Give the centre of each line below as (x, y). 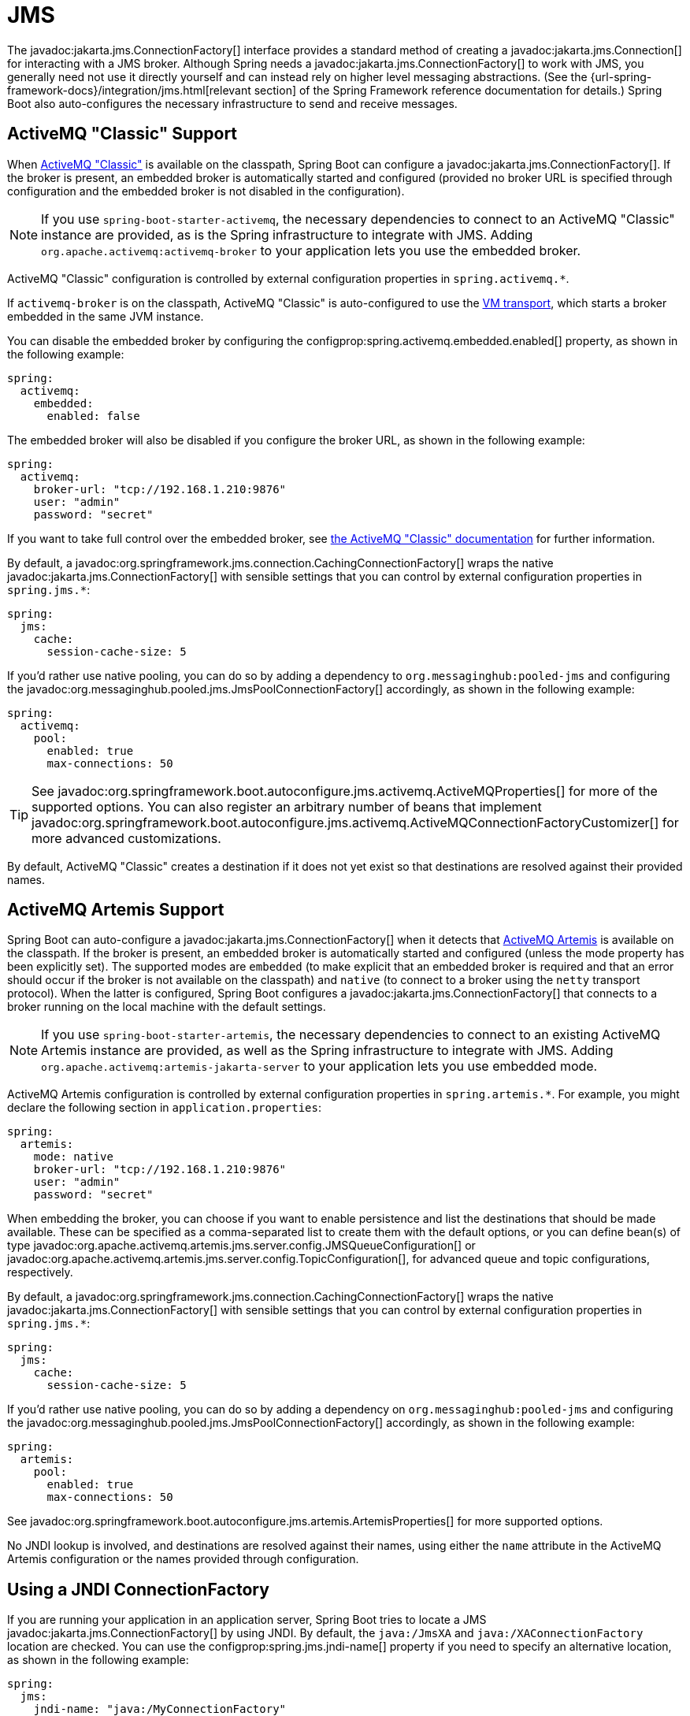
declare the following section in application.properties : (165, 1108)
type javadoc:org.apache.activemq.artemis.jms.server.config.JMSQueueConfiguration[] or (241, 1246)
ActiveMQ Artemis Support (116, 910)
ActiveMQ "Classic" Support (122, 134)
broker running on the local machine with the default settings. (167, 1007)
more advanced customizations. (126, 838)
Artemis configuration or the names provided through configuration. (183, 1559)
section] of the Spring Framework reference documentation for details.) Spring (458, 90)
